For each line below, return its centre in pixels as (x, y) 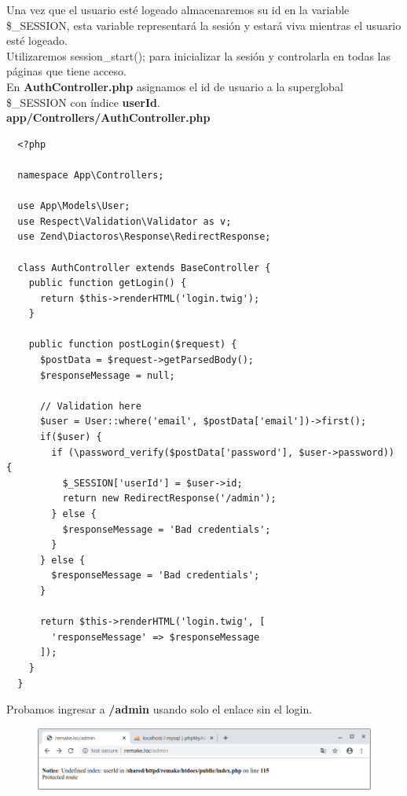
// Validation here (90, 406)
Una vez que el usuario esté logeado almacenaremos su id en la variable (178, 9)
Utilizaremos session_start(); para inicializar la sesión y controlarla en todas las (198, 55)
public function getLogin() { (108, 283)
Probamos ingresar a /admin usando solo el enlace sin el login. (159, 709)
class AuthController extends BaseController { (144, 268)
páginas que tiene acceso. (66, 71)
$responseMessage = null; (107, 375)
